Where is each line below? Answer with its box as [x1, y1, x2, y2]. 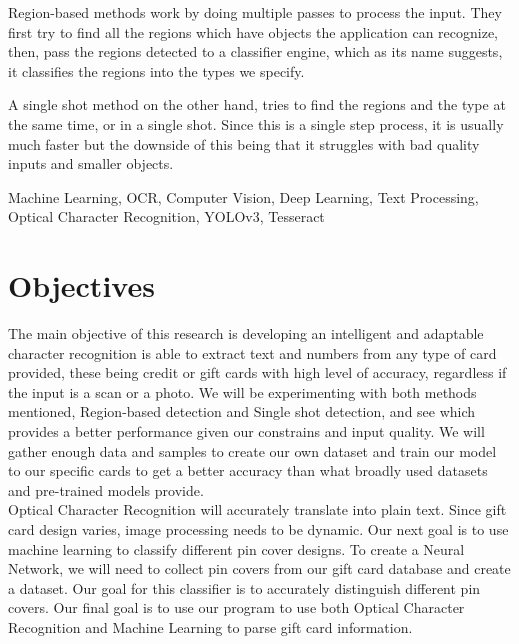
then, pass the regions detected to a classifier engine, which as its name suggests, [8, 41, 503, 62]
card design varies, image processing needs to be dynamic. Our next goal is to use [8, 519, 509, 539]
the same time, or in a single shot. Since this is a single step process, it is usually [8, 113, 504, 134]
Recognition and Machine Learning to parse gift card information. [8, 616, 413, 637]
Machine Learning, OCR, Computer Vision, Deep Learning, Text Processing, [8, 186, 479, 207]
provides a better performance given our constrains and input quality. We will [8, 421, 485, 442]
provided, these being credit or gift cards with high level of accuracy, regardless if [8, 362, 507, 383]
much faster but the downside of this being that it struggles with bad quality [8, 133, 480, 154]
